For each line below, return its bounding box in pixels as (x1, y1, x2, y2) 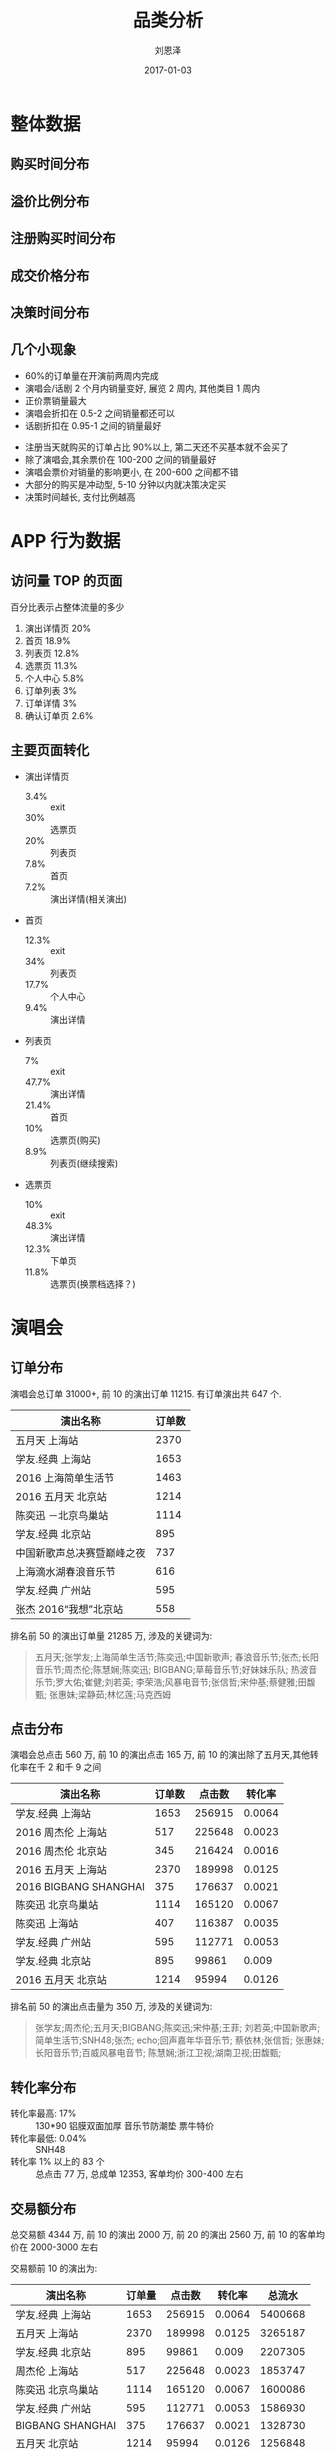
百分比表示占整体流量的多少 (10, 601, 125, 613)
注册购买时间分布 (10, 230, 116, 247)
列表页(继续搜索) (49, 1157, 119, 1169)
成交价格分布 (10, 267, 90, 284)
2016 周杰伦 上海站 (15, 1826, 108, 1840)
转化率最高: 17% (10, 2107, 77, 2120)
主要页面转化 (10, 742, 90, 759)
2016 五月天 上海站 (15, 1863, 108, 1877)
